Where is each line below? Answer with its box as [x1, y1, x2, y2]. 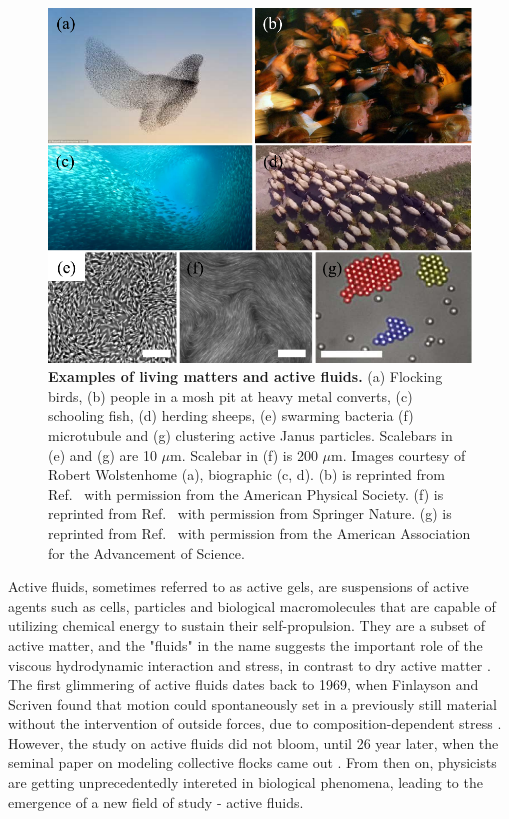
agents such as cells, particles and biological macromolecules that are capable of [8, 595, 496, 616]
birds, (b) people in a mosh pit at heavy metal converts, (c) [48, 385, 413, 406]
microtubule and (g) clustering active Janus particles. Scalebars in [48, 424, 453, 445]
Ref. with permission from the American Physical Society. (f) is [48, 483, 444, 504]
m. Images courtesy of [331, 444, 466, 465]
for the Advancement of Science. [48, 542, 245, 563]
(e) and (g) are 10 [48, 444, 157, 465]
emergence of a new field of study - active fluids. [8, 791, 304, 812]
